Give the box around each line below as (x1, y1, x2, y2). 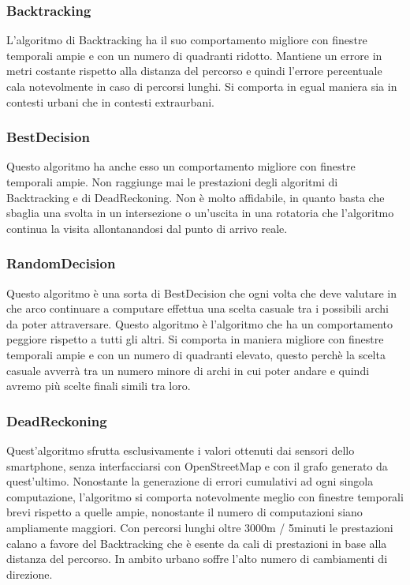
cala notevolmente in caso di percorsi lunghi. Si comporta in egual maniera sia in (6, 78, 397, 94)
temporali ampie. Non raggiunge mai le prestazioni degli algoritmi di (6, 174, 338, 189)
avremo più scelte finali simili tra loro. (6, 377, 191, 394)
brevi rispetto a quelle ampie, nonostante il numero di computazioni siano (6, 504, 363, 520)
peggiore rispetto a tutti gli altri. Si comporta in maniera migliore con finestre (6, 331, 384, 347)
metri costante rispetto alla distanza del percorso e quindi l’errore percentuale (6, 62, 382, 79)
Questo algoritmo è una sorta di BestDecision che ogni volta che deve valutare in (6, 284, 397, 301)
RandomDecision (6, 253, 116, 273)
